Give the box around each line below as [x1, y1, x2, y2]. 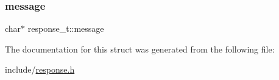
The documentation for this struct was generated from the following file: [5, 42, 275, 55]
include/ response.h [5, 63, 75, 76]
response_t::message [27, 22, 104, 35]
